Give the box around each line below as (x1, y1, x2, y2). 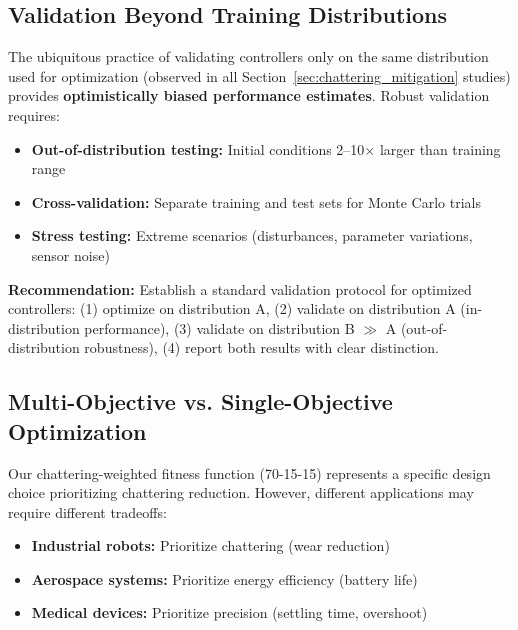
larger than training (379, 138, 501, 159)
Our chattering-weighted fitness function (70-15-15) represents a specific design (8, 462, 491, 483)
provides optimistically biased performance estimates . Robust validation (8, 85, 490, 106)
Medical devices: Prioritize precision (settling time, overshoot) (31, 602, 428, 623)
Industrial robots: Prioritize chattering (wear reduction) (31, 535, 390, 556)
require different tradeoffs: (8, 501, 167, 522)
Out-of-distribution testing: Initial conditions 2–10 (31, 138, 365, 159)
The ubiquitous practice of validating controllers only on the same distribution (8, 46, 489, 67)
